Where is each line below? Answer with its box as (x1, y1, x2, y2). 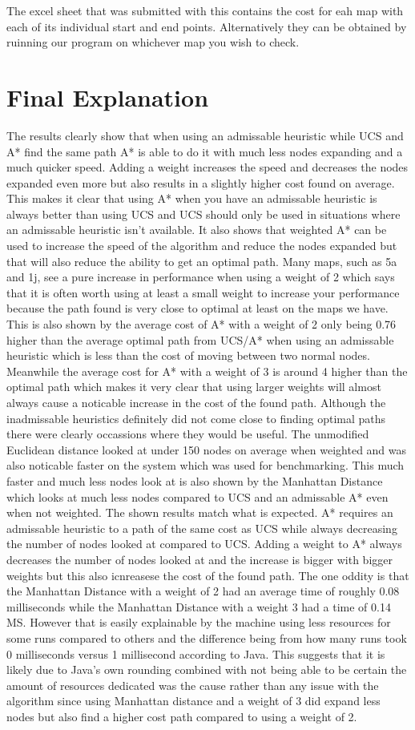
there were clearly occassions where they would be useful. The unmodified (6, 425, 369, 442)
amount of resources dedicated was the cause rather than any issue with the (6, 676, 379, 693)
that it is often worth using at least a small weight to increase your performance (6, 284, 400, 300)
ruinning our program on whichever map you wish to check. (6, 34, 300, 50)
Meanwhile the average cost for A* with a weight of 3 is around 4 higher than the (6, 362, 408, 379)
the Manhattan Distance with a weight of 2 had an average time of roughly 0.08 (6, 583, 400, 599)
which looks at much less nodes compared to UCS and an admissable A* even (6, 488, 389, 505)
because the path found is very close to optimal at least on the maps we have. (6, 300, 389, 317)
